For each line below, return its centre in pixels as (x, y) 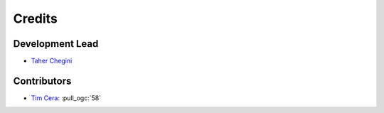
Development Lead (56, 44)
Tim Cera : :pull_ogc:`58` (66, 98)
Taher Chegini (52, 61)
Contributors (42, 81)
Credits (36, 18)
